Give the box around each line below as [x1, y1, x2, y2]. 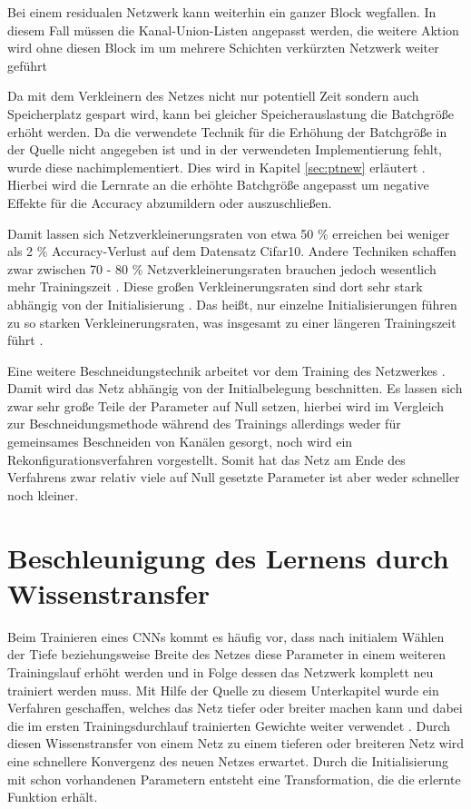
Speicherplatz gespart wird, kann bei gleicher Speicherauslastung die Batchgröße [7, 104, 454, 123]
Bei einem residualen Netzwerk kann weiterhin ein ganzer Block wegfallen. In [7, 3, 437, 21]
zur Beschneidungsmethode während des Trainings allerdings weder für [7, 414, 401, 433]
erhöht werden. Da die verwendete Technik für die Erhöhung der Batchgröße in [7, 122, 447, 141]
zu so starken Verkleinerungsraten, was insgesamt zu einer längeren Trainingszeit [7, 312, 456, 331]
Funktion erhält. [7, 787, 98, 806]
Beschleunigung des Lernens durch [7, 538, 449, 576]
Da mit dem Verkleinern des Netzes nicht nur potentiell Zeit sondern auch [7, 86, 419, 105]
